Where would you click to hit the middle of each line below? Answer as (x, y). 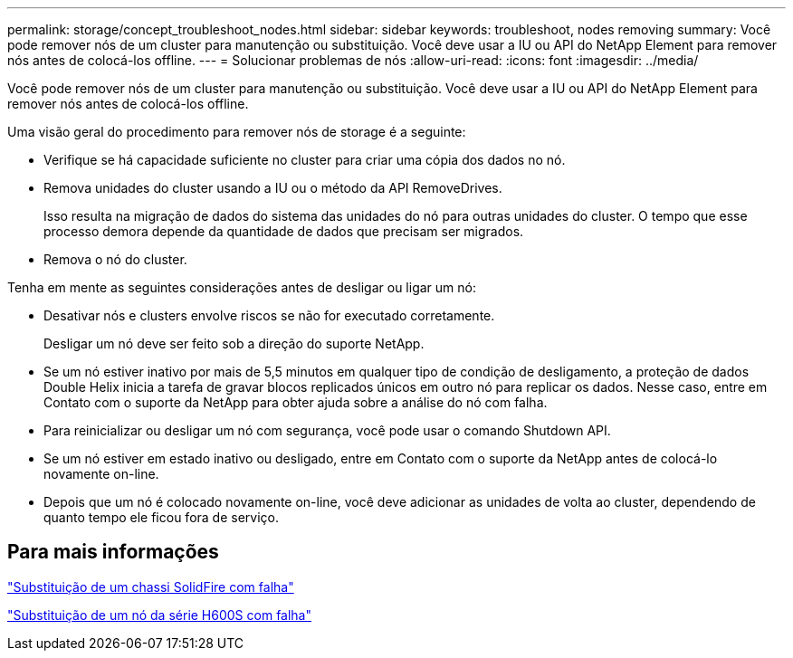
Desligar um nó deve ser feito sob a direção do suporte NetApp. (234, 343)
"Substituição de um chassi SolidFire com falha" (151, 586)
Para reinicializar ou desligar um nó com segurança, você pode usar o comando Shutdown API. (327, 430)
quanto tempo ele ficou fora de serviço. (161, 517)
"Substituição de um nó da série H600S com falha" (160, 615)
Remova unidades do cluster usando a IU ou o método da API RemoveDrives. (273, 188)
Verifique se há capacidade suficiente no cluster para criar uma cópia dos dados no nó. (305, 160)
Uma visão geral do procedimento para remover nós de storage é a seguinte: (237, 132)
